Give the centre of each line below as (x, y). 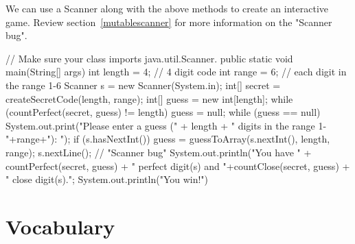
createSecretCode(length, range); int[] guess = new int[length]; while (149, 98)
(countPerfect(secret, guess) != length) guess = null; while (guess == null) (163, 112)
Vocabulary (60, 226)
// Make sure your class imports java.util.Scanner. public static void (149, 58)
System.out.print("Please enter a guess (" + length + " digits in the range (160, 125)
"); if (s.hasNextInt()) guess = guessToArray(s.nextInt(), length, (195, 139)
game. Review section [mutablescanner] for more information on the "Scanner (169, 22)
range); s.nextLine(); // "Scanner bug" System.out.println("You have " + (159, 152)
